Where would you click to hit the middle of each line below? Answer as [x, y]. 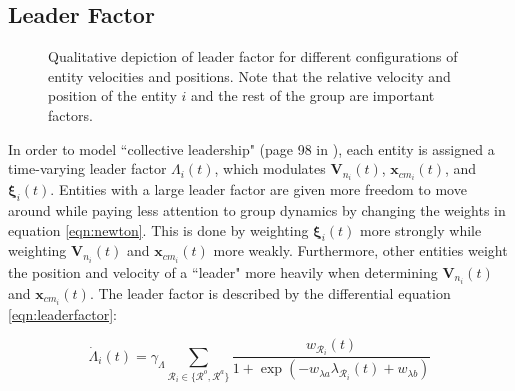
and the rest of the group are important [312, 95]
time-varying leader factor [87, 168]
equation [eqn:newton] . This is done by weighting [158, 229]
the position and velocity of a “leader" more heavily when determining [223, 271]
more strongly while [421, 229]
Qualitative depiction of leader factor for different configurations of [253, 56]
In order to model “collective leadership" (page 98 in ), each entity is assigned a [251, 148]
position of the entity [112, 95]
